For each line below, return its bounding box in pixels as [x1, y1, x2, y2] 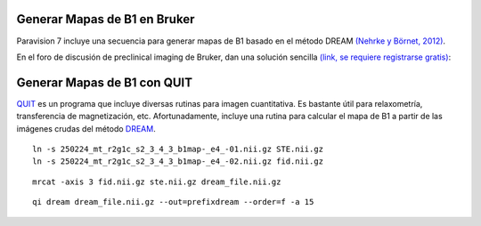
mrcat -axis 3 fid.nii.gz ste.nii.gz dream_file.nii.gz [32, 176, 281, 187]
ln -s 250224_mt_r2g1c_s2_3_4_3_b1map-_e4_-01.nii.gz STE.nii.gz [32, 143, 324, 154]
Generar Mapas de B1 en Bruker [16, 12, 195, 27]
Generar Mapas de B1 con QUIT [16, 75, 193, 90]
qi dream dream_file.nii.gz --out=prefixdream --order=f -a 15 [32, 197, 314, 207]
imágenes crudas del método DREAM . [16, 123, 156, 133]
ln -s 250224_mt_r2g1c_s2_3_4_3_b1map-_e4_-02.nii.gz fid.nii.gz [32, 157, 324, 166]
